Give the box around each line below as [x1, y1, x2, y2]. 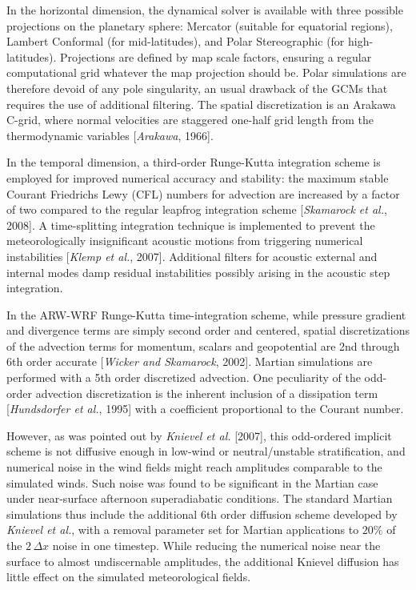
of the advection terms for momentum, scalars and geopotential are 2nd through [6, 337, 400, 354]
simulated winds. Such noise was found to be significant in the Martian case [6, 474, 378, 491]
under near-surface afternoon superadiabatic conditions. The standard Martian [6, 490, 393, 507]
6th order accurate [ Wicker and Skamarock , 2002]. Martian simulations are [6, 353, 373, 370]
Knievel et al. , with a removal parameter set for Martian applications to [6, 521, 359, 538]
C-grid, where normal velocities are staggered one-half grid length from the [6, 111, 374, 128]
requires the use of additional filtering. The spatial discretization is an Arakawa [6, 95, 396, 112]
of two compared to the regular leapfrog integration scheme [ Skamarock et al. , [6, 201, 387, 218]
